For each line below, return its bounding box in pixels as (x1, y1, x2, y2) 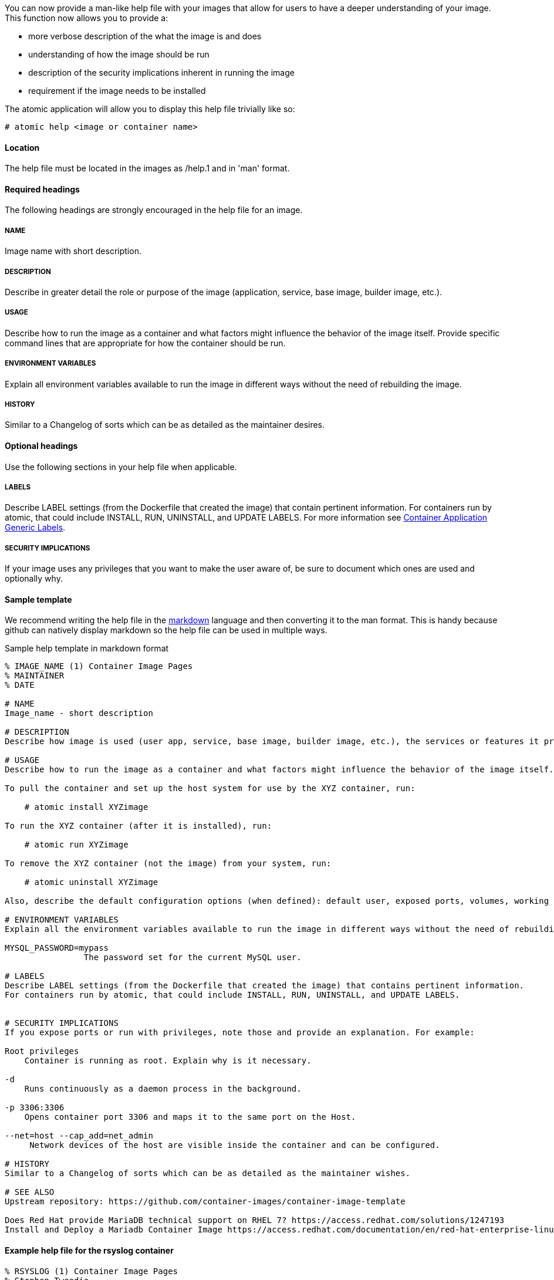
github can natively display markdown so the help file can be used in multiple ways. (5, 625, 327, 636)
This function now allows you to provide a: (5, 13, 168, 23)
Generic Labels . (5, 522, 66, 533)
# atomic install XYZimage (24, 802, 148, 812)
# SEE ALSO (5, 1187, 55, 1197)
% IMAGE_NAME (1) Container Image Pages (5, 661, 193, 671)
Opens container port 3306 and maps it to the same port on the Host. (24, 1112, 356, 1122)
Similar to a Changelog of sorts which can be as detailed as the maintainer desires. (5, 420, 325, 430)
